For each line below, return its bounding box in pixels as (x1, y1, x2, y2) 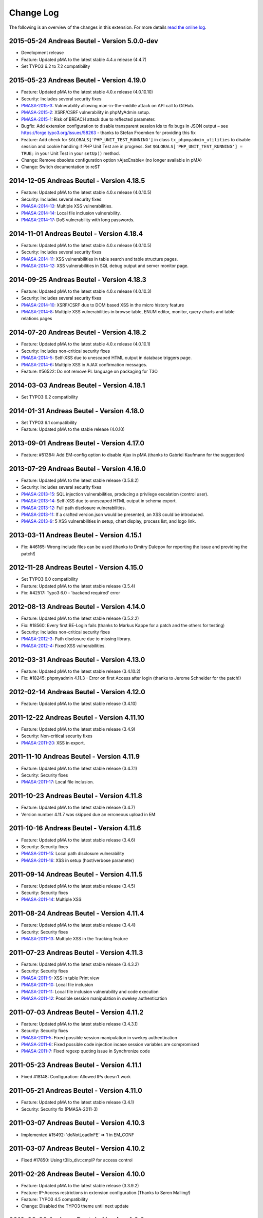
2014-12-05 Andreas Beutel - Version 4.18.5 (9, 177, 146, 185)
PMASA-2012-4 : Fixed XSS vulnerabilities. (21, 643, 106, 648)
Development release (21, 50, 64, 56)
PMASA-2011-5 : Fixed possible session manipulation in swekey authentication (21, 1034, 177, 1040)
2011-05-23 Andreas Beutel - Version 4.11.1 (9, 1061, 142, 1069)
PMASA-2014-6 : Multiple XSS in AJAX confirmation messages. (21, 362, 148, 367)
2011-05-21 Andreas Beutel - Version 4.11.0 (9, 1086, 142, 1095)
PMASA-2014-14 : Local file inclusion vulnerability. (21, 210, 121, 216)
